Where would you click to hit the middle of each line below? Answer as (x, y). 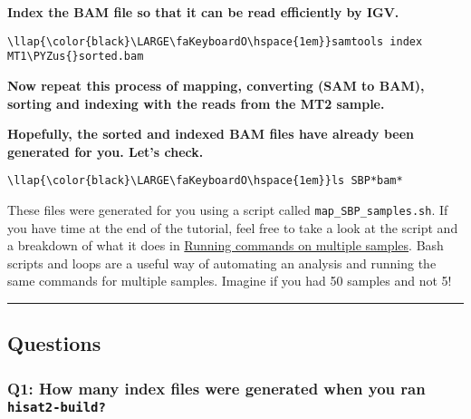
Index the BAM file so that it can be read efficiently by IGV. (203, 12)
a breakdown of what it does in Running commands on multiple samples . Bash (226, 245)
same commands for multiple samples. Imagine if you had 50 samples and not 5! (230, 281)
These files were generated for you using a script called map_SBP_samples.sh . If (228, 209)
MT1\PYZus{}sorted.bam (76, 57)
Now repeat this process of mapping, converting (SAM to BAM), (216, 85)
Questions (54, 343)
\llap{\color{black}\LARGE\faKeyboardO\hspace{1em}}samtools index (215, 41)
